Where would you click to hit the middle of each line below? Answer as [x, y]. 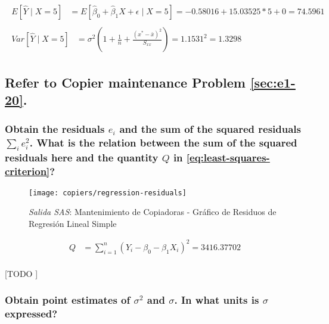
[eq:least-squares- [228, 158]
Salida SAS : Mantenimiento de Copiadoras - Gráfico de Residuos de [153, 212]
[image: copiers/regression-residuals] [108, 193]
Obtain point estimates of [68, 300]
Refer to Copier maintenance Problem [125, 82]
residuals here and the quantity [82, 158]
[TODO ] [21, 273]
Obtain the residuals [55, 129]
